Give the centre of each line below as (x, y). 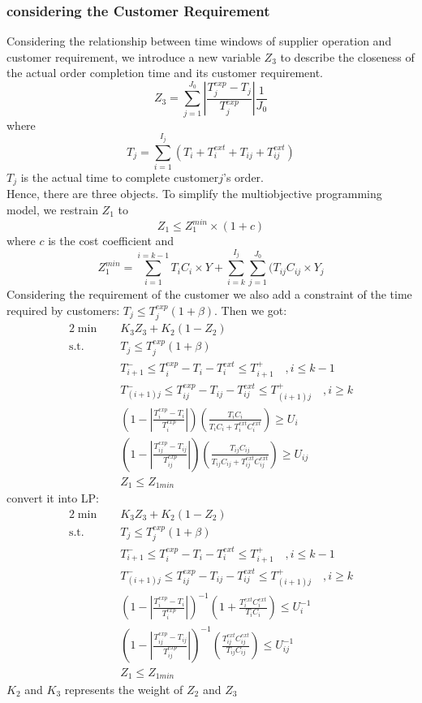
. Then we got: (251, 310)
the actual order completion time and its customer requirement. (165, 73)
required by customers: (63, 310)
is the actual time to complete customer (120, 177)
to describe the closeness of (347, 56)
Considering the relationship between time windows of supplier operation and (199, 41)
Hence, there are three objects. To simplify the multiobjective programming (194, 194)
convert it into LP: (53, 498)
